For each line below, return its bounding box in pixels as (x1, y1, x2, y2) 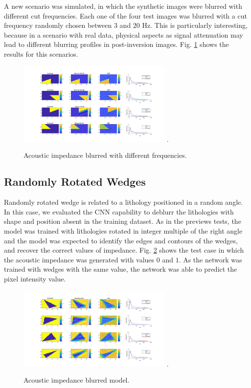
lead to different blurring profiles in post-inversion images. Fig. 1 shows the (4, 39, 229, 49)
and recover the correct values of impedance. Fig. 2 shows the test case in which (4, 245, 244, 255)
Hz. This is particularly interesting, (142, 20, 248, 30)
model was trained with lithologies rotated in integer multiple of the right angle (4, 225, 243, 236)
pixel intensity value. (4, 273, 66, 283)
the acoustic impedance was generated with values (4, 254, 155, 264)
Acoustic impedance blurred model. (23, 375, 130, 385)
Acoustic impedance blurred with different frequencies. (23, 150, 187, 160)
